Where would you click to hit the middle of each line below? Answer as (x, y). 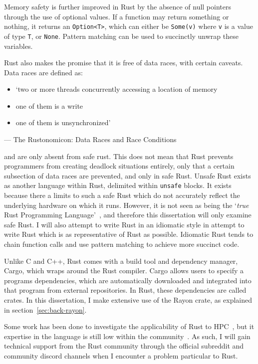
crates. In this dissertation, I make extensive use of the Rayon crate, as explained (128, 300)
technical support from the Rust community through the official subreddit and (124, 346)
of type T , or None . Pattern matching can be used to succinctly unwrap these (121, 36)
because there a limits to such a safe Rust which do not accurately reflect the (122, 195)
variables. (18, 46)
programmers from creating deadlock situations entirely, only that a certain (119, 166)
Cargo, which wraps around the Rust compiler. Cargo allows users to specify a (124, 271)
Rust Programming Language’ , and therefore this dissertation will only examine (128, 215)
